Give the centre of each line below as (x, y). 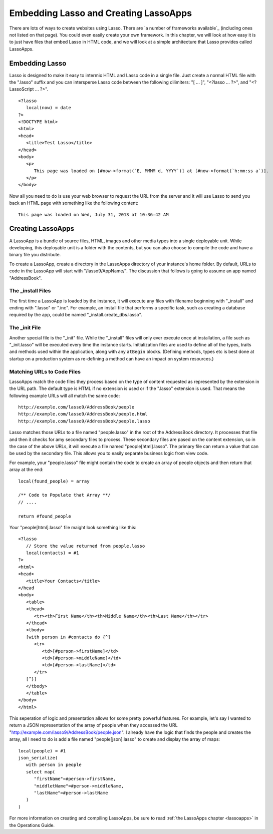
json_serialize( (38, 758)
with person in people (54, 765)
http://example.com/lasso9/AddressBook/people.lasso (84, 421)
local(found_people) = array (54, 481)
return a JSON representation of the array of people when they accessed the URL (93, 725)
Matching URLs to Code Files (45, 371)
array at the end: (26, 470)
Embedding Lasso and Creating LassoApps (101, 13)
